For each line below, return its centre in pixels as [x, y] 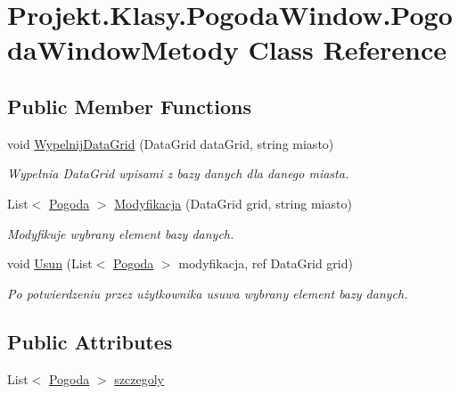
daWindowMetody [123, 49]
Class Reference [347, 49]
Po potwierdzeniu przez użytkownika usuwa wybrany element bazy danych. [208, 293]
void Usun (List [50, 263]
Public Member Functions [129, 106]
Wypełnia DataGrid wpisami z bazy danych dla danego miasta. [178, 173]
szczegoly [139, 378]
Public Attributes [90, 341]
